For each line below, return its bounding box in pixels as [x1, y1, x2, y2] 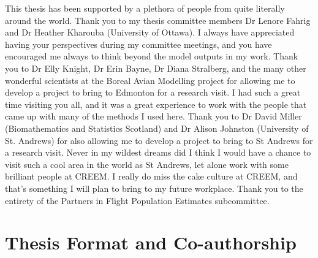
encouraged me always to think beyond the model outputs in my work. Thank [5, 50, 298, 63]
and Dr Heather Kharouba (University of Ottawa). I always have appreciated [5, 26, 295, 39]
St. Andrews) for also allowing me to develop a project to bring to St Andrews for [5, 134, 313, 146]
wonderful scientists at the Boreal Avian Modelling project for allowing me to [5, 74, 295, 86]
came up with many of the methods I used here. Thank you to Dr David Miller [5, 110, 302, 123]
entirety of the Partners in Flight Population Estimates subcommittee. [5, 194, 270, 207]
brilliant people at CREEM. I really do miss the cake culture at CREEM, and [5, 170, 298, 183]
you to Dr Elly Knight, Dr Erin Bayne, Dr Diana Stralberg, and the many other [5, 61, 306, 74]
